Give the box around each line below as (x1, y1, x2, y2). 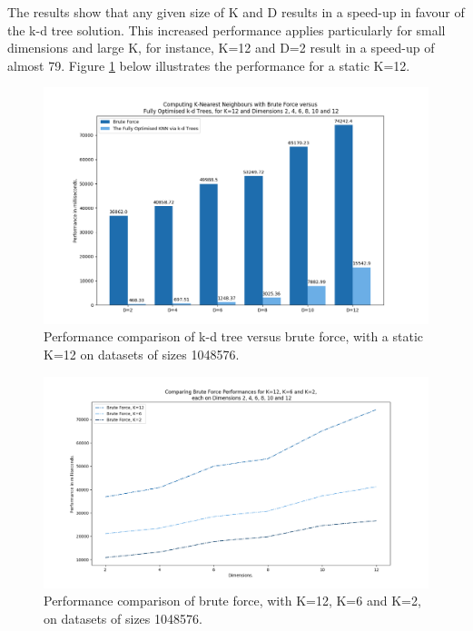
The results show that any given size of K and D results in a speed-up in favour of (7, 3, 465, 21)
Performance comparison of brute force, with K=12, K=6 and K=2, (44, 591, 421, 610)
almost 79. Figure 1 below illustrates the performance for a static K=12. (7, 55, 410, 74)
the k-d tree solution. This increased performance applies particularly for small (7, 20, 446, 39)
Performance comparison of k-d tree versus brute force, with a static (44, 327, 424, 346)
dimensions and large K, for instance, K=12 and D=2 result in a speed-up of (7, 38, 435, 57)
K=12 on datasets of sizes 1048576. (44, 345, 240, 363)
